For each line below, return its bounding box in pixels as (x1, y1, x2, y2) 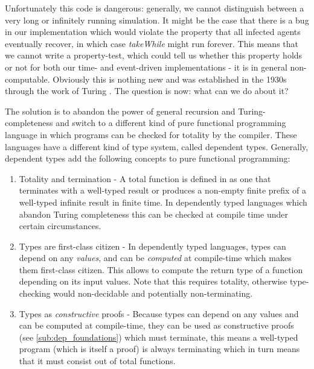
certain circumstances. (19, 219, 101, 232)
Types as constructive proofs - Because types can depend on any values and (19, 307, 299, 320)
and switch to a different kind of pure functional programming (56, 116, 286, 129)
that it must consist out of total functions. (19, 355, 176, 367)
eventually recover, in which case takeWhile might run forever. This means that (5, 37, 299, 49)
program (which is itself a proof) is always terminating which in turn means (19, 342, 300, 355)
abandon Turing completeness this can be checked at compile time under (19, 207, 288, 220)
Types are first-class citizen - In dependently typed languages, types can (19, 239, 286, 252)
